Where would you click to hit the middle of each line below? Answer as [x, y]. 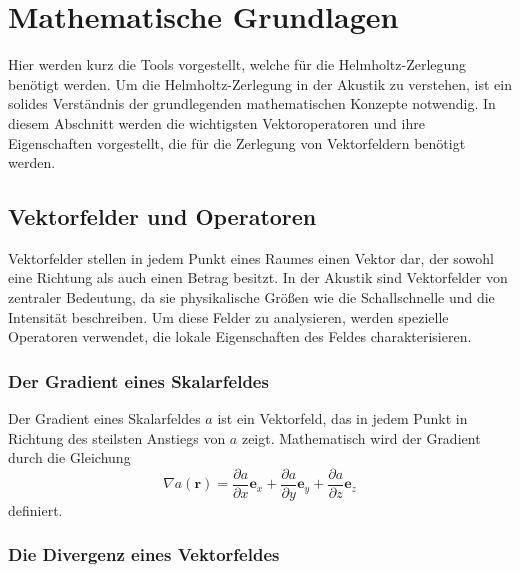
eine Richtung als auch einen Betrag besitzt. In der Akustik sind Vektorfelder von [258, 277]
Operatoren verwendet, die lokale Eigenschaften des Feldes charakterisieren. [240, 336]
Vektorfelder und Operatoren [162, 216]
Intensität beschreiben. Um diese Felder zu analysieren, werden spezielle [228, 316]
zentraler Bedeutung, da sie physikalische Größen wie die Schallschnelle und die [251, 297]
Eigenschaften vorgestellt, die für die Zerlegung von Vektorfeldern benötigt [237, 142]
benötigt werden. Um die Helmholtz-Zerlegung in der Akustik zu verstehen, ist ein [260, 83]
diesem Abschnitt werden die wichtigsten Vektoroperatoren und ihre [216, 122]
